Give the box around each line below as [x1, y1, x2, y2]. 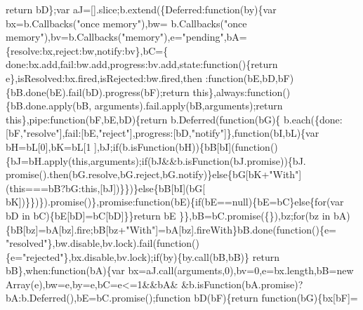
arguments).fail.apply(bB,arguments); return [94, 98, 283, 113]
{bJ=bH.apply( [6, 153, 72, 168]
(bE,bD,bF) [243, 70, 294, 85]
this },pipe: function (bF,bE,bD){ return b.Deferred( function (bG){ [6, 112, 281, 126]
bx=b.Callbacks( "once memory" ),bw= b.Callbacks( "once [6, 15, 247, 30]
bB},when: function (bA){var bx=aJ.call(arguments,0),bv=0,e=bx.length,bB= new [6, 263, 354, 278]
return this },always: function [162, 84, 283, 99]
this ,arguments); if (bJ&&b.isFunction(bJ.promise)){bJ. [72, 153, 306, 168]
